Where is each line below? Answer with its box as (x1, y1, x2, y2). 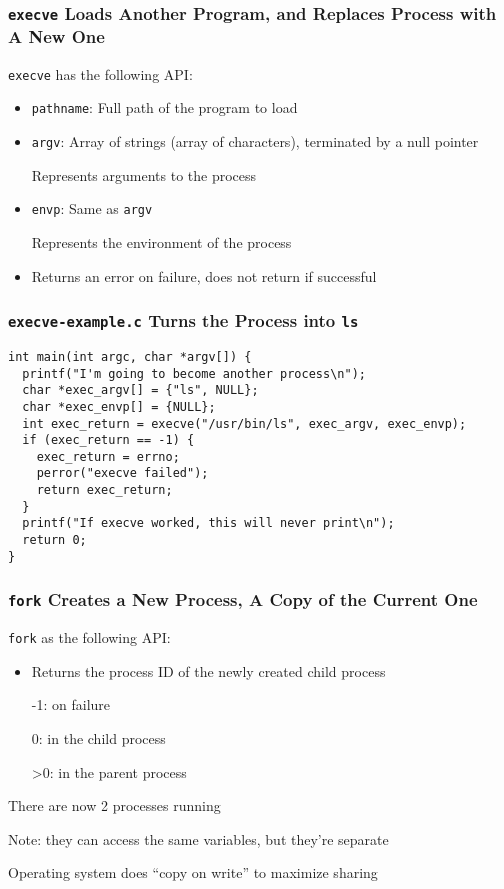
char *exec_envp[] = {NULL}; (22, 399, 216, 414)
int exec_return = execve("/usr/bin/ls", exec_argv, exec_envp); (22, 416, 467, 431)
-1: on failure (31, 694, 111, 715)
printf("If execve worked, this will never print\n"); (22, 516, 395, 531)
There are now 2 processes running (8, 795, 221, 816)
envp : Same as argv (31, 198, 153, 219)
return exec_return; (36, 483, 173, 498)
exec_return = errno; (36, 449, 180, 464)
